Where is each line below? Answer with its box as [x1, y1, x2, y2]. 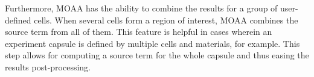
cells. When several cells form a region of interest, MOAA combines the [34, 13, 298, 26]
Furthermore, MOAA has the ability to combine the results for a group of [5, 2, 278, 14]
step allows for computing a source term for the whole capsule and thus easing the [5, 49, 309, 61]
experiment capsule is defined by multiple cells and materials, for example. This [5, 37, 300, 49]
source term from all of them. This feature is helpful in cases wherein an [5, 25, 272, 38]
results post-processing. [5, 60, 91, 73]
